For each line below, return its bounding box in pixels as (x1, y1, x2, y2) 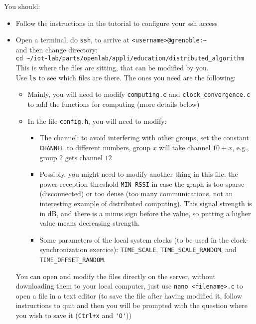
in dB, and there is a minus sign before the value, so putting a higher (39, 208, 251, 218)
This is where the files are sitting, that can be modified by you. (15, 62, 209, 73)
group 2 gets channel (39, 152, 103, 162)
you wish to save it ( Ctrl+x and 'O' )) (15, 310, 132, 321)
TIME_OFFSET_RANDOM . (39, 254, 106, 264)
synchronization (39, 244, 88, 255)
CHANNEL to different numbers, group (39, 142, 150, 152)
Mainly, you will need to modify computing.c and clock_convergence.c (27, 89, 251, 99)
